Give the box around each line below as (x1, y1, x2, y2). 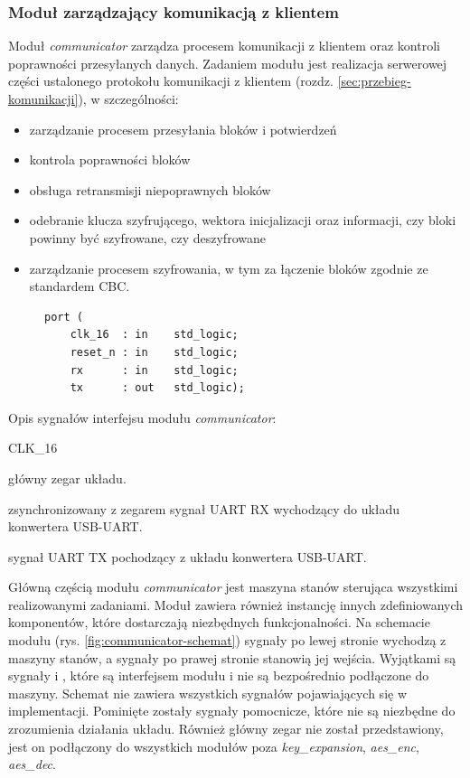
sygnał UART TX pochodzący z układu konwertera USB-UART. (8, 547, 367, 566)
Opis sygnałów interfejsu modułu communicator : (8, 408, 277, 426)
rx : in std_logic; (70, 363, 239, 377)
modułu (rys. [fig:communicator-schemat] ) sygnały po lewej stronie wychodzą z (8, 631, 446, 650)
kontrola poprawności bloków (29, 150, 191, 169)
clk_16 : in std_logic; (70, 328, 239, 342)
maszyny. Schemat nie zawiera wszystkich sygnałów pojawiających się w (8, 683, 408, 702)
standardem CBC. (29, 277, 130, 295)
